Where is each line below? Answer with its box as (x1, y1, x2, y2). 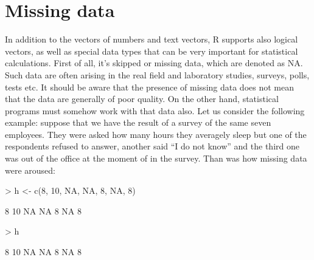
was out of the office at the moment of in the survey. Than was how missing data (5, 152, 307, 165)
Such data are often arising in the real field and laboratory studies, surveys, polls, (5, 68, 310, 81)
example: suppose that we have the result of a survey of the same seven (5, 116, 271, 129)
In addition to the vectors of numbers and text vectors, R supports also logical (5, 33, 298, 46)
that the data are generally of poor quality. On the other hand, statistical (5, 92, 279, 105)
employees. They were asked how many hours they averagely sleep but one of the (5, 128, 307, 140)
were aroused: (5, 163, 55, 176)
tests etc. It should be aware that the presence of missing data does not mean (5, 80, 294, 93)
